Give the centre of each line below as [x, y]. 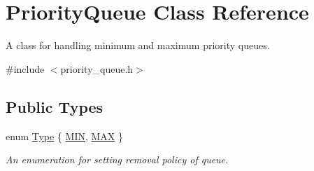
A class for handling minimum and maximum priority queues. [138, 45]
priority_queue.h [97, 68]
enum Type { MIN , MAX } [65, 136]
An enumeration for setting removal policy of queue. [117, 159]
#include [25, 68]
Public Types [55, 106]
